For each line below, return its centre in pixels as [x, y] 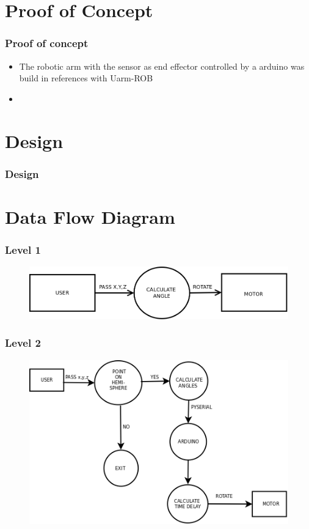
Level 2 [23, 343]
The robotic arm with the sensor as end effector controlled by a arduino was [162, 66]
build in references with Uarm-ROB [86, 78]
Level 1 [23, 249]
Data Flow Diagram [90, 216]
